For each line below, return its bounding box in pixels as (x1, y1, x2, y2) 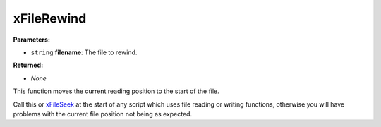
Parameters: (13, 35, 51, 44)
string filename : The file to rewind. (30, 48, 138, 56)
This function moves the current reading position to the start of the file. (13, 87, 220, 95)
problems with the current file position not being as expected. (13, 109, 193, 118)
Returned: (13, 61, 44, 70)
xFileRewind (13, 11, 87, 26)
